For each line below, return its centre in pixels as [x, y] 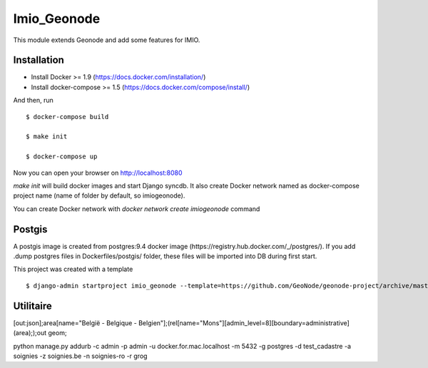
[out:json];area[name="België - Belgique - [75, 323]
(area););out [30, 333]
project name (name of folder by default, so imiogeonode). [99, 195]
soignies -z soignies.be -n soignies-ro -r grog [80, 356]
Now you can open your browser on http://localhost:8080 [98, 173]
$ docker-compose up [62, 157]
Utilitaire [33, 306]
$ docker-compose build [67, 117]
